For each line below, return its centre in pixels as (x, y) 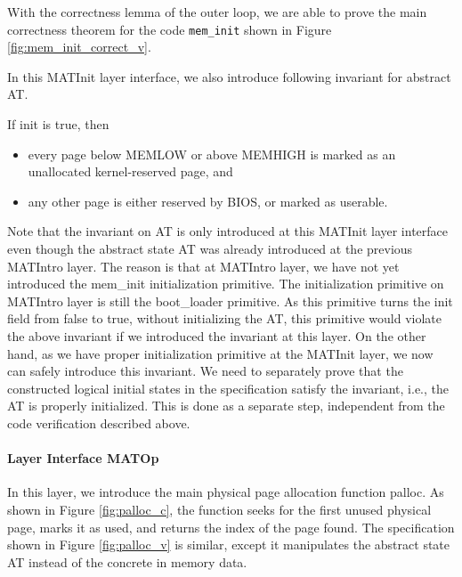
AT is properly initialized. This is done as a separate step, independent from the (226, 406)
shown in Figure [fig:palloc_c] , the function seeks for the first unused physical (219, 509)
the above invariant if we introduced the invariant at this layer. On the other (217, 335)
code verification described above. (99, 423)
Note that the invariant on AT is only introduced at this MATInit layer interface (228, 231)
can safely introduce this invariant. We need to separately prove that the (205, 371)
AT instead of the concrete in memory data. (127, 561)
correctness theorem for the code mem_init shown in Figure (170, 29)
